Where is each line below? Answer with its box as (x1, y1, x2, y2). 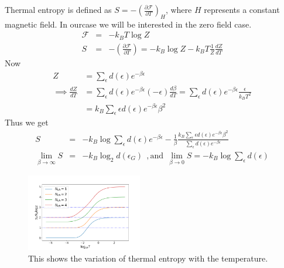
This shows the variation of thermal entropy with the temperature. (28, 252, 268, 264)
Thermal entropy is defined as (5, 4, 112, 15)
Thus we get (5, 116, 49, 128)
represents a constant (204, 4, 280, 15)
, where (165, 4, 192, 15)
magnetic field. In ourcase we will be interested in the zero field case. (5, 18, 252, 30)
